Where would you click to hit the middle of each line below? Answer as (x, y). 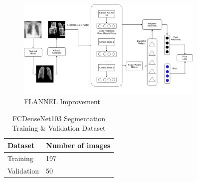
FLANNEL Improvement (62, 101)
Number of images (78, 145)
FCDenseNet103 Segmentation (59, 118)
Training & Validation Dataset (59, 128)
